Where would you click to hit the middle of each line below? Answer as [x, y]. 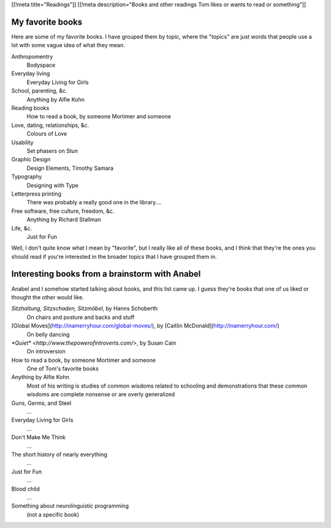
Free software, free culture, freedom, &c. [63, 211]
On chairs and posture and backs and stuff [81, 317]
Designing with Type [53, 185]
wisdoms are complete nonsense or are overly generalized [101, 394]
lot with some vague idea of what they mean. [68, 45]
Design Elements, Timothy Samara [70, 168]
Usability [22, 142]
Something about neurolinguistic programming [70, 506]
